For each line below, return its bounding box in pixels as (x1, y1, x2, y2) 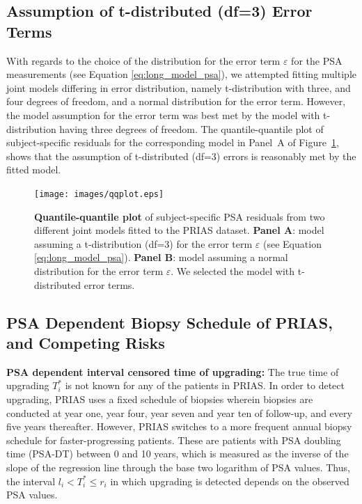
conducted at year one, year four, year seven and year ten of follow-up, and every (6, 405, 352, 420)
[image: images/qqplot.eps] (34, 189, 164, 199)
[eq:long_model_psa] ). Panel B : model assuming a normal (34, 250, 288, 265)
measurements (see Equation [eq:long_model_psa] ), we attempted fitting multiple (6, 67, 356, 81)
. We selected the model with (171, 263, 295, 278)
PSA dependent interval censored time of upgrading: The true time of (6, 364, 339, 379)
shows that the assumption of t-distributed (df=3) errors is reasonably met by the (6, 148, 356, 163)
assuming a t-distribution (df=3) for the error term (34, 236, 253, 251)
